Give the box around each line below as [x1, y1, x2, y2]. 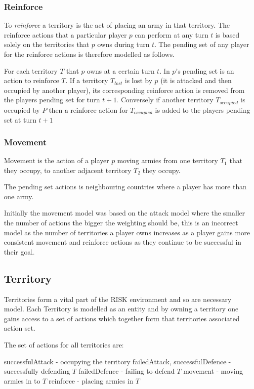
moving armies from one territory [117, 155, 218, 166]
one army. [4, 191, 34, 201]
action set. [4, 323, 36, 333]
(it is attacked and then [160, 75, 232, 86]
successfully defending [4, 366, 70, 376]
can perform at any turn [134, 29, 209, 40]
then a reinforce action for [49, 104, 128, 115]
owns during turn [97, 39, 150, 49]
